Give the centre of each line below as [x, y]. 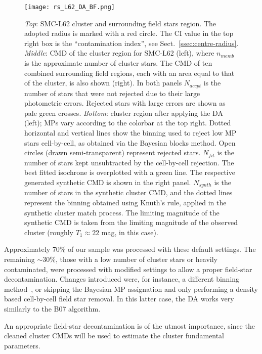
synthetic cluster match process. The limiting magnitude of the [122, 212]
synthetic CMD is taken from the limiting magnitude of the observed [131, 222]
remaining [19, 259]
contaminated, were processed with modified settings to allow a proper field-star [128, 269]
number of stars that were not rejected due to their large [112, 93]
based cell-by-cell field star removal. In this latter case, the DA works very [119, 299]
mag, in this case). [130, 232]
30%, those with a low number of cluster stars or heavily [130, 259]
